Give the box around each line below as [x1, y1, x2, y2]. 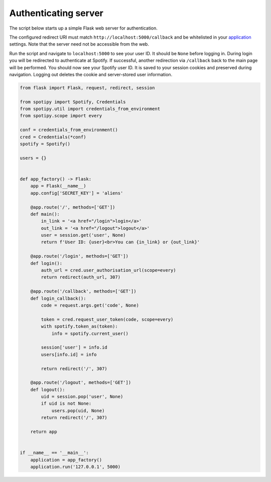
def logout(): [30, 387, 65, 392]
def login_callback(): [30, 295, 86, 301]
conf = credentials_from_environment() [20, 127, 118, 133]
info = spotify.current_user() [51, 331, 129, 336]
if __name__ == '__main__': [20, 450, 89, 456]
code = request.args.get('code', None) [41, 302, 139, 308]
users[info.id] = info [41, 352, 97, 357]
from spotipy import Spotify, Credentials [20, 99, 126, 105]
